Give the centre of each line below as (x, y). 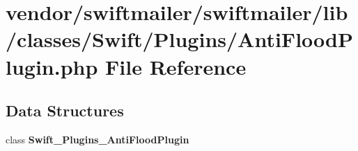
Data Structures (65, 110)
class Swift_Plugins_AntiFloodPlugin (98, 139)
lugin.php (52, 66)
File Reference (176, 66)
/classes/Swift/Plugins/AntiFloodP (179, 39)
